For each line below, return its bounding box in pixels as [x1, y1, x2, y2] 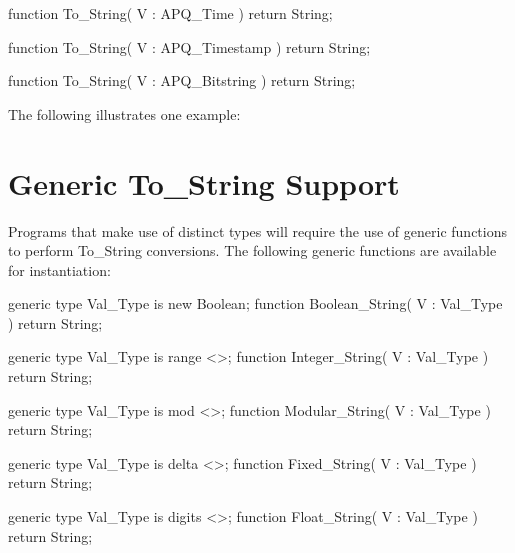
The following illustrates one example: [8, 103, 241, 124]
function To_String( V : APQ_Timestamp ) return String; [8, 36, 371, 57]
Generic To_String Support [8, 162, 400, 203]
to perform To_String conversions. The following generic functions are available [8, 240, 497, 261]
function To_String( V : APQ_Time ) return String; [8, 3, 333, 23]
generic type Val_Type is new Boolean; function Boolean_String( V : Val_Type [8, 293, 503, 314]
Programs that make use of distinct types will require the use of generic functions [8, 220, 507, 241]
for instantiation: [8, 259, 111, 280]
